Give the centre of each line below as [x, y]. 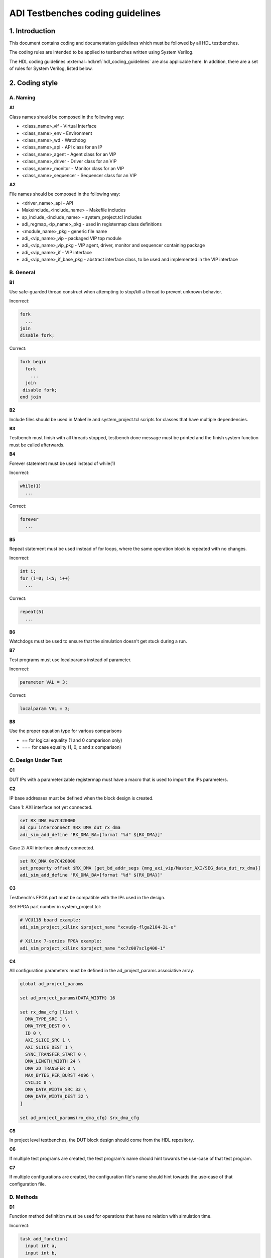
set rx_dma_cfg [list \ [49, 1012]
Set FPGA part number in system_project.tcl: [55, 907]
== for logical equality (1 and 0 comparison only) [72, 740]
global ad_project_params [52, 984]
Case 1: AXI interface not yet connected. [51, 807]
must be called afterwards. [37, 445]
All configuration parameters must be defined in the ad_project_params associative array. [102, 971]
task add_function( [44, 1239]
